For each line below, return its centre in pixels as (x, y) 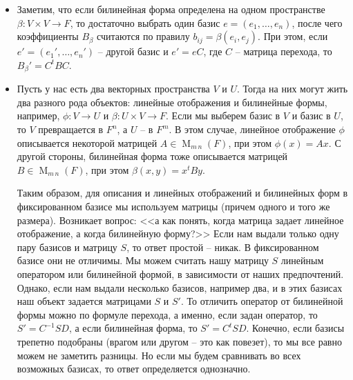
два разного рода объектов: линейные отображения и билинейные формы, (172, 102)
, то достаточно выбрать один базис (145, 22)
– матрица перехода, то (284, 51)
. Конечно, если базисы (295, 328)
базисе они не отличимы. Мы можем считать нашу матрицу (143, 260)
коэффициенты (48, 36)
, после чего (317, 22)
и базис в (311, 116)
